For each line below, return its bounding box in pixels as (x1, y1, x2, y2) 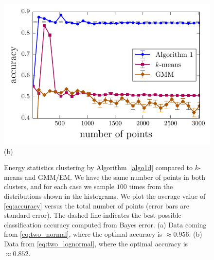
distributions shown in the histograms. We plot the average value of (4, 191, 206, 201)
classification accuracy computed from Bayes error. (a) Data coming (4, 219, 207, 229)
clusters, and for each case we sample (4, 181, 115, 191)
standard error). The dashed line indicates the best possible (4, 210, 181, 220)
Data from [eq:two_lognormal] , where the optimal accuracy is (4, 238, 188, 248)
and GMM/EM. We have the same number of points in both (24, 172, 205, 182)
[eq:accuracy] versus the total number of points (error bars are (4, 200, 189, 210)
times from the (129, 181, 173, 191)
